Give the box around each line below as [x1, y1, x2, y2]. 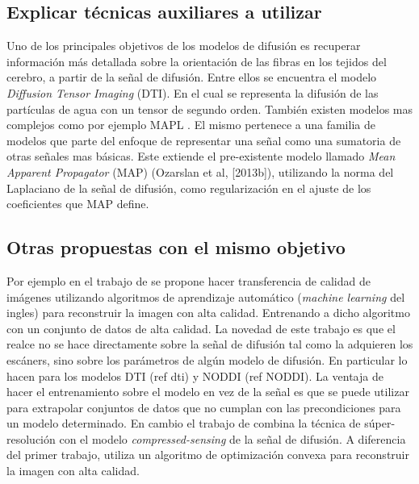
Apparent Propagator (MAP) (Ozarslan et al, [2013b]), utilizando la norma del [6, 163, 394, 180]
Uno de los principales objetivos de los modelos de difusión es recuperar [6, 37, 361, 54]
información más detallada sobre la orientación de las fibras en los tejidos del [6, 52, 387, 69]
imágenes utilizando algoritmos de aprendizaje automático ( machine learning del [6, 288, 405, 305]
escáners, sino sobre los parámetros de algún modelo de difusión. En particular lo [6, 351, 408, 368]
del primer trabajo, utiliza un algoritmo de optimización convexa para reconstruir [6, 446, 409, 463]
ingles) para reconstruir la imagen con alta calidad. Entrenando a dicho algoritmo [6, 304, 410, 321]
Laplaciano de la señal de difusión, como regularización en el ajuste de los [6, 179, 371, 196]
